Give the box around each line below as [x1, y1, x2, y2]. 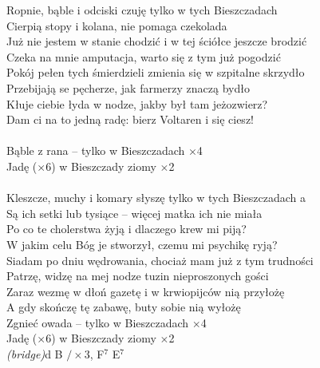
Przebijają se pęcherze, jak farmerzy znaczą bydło [6, 79, 250, 96]
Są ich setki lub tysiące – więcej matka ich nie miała [6, 204, 263, 221]
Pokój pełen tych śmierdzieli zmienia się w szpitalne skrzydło [6, 64, 305, 81]
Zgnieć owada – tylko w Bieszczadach [6, 314, 189, 330]
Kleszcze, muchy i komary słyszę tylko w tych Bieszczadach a [6, 189, 306, 206]
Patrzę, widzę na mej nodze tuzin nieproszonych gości [6, 267, 269, 284]
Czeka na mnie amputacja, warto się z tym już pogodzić [6, 48, 281, 65]
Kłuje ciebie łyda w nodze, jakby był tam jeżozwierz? [6, 95, 268, 112]
